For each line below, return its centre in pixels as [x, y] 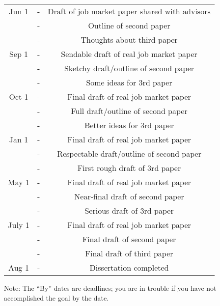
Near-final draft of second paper [129, 196]
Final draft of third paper [129, 253]
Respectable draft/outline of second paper [129, 153]
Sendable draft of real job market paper [129, 54]
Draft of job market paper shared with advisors [129, 11]
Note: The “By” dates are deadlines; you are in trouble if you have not [110, 288]
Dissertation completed [129, 267]
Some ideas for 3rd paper [129, 82]
